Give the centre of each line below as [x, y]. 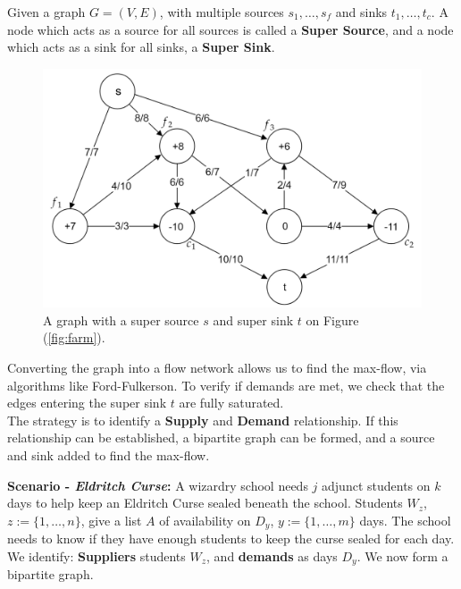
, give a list [111, 520]
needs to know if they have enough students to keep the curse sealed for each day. [231, 539]
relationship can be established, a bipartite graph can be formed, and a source [221, 438]
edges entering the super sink [87, 403]
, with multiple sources [222, 12]
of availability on [205, 520]
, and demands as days [272, 555]
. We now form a [402, 555]
